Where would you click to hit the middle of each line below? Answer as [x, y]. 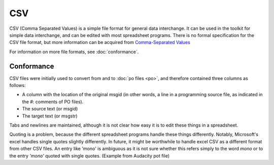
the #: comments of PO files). [53, 102]
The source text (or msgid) [50, 109]
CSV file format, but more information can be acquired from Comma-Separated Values [100, 43]
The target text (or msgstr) [50, 116]
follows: [18, 86]
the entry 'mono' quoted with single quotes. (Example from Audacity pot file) [90, 156]
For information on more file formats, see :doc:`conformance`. [74, 52]
